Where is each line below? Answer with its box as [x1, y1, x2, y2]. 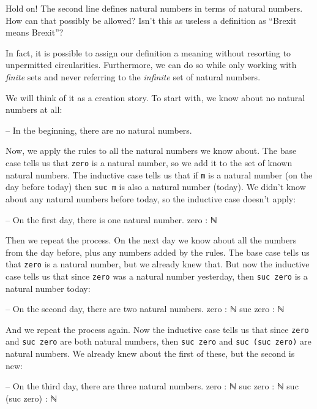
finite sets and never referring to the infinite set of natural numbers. [6, 70, 261, 83]
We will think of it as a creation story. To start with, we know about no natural [6, 91, 305, 104]
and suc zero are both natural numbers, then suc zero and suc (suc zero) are [6, 335, 311, 348]
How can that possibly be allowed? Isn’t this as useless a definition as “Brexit [6, 13, 297, 26]
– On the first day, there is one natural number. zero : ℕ [6, 213, 217, 226]
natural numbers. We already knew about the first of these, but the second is [6, 347, 295, 360]
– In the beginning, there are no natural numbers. [6, 123, 192, 136]
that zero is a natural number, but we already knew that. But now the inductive [6, 258, 310, 270]
